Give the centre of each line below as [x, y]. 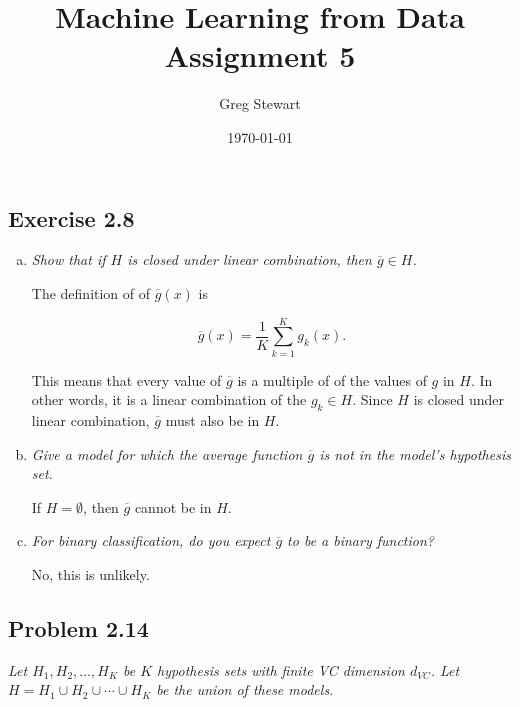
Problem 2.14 [78, 627]
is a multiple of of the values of [332, 379]
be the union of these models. [245, 689]
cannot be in [173, 506]
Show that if [68, 259]
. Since [372, 399]
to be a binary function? [360, 540]
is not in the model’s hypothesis [415, 453]
